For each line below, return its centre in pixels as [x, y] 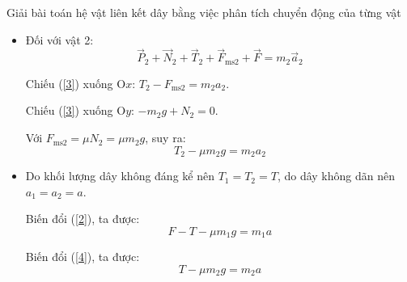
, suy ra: [165, 138]
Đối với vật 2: [59, 39]
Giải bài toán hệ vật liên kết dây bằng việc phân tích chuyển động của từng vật [204, 12]
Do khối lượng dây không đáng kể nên [120, 176]
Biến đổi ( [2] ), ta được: [83, 219]
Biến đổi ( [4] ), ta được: [83, 257]
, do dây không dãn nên [336, 176]
